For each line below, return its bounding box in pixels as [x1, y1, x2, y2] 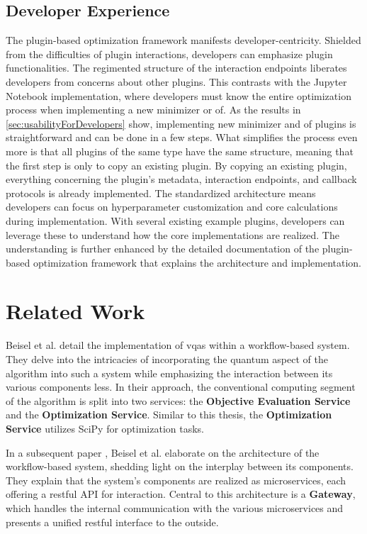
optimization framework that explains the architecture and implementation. [33, 255, 361, 269]
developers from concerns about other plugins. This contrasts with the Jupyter [6, 74, 347, 89]
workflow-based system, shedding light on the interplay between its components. [6, 459, 354, 474]
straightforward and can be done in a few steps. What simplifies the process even [6, 130, 358, 145]
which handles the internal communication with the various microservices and [6, 500, 344, 515]
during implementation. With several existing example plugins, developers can [6, 213, 345, 228]
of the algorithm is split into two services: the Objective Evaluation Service [6, 393, 351, 408]
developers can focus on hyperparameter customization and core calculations [6, 199, 338, 214]
